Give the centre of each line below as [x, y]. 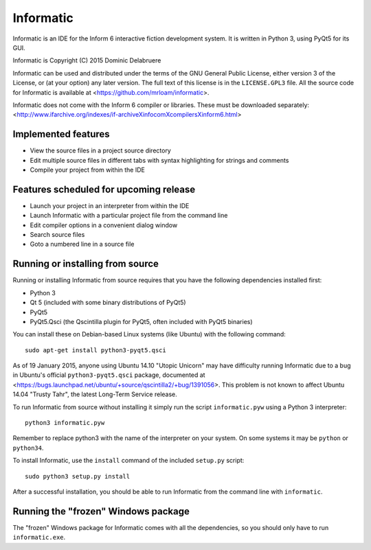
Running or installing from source [86, 264]
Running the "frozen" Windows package [101, 511]
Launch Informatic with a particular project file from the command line [129, 216]
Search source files [57, 235]
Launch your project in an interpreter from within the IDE [110, 205]
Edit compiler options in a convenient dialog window [104, 225]
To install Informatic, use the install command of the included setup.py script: [128, 461]
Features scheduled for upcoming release [104, 189]
